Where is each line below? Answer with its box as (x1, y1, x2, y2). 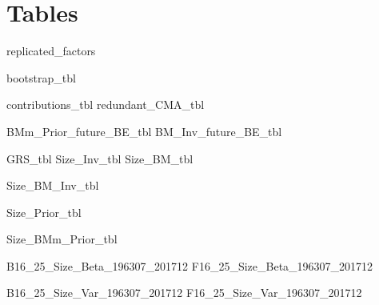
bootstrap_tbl (6, 69, 76, 86)
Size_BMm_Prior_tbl (6, 231, 118, 247)
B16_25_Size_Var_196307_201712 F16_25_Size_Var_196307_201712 (6, 284, 362, 301)
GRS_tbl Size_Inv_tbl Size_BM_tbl (6, 150, 193, 167)
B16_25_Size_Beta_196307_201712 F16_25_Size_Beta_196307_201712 (6, 257, 373, 274)
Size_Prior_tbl (6, 203, 82, 220)
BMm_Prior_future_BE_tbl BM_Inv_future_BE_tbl (6, 122, 282, 139)
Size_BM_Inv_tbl (6, 177, 99, 194)
